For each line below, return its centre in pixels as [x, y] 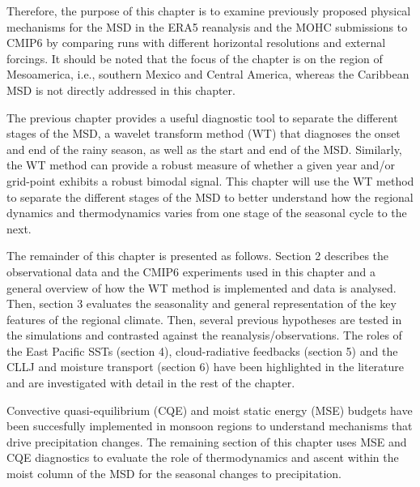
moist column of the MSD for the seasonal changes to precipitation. [174, 474]
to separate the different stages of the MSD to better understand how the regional [210, 197]
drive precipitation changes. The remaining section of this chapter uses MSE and [207, 441]
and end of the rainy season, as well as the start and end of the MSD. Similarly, [204, 149]
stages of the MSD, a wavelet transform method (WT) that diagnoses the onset [204, 133]
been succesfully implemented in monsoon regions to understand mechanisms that [210, 426]
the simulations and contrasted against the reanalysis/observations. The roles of [204, 335]
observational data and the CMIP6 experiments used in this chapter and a [191, 271]
